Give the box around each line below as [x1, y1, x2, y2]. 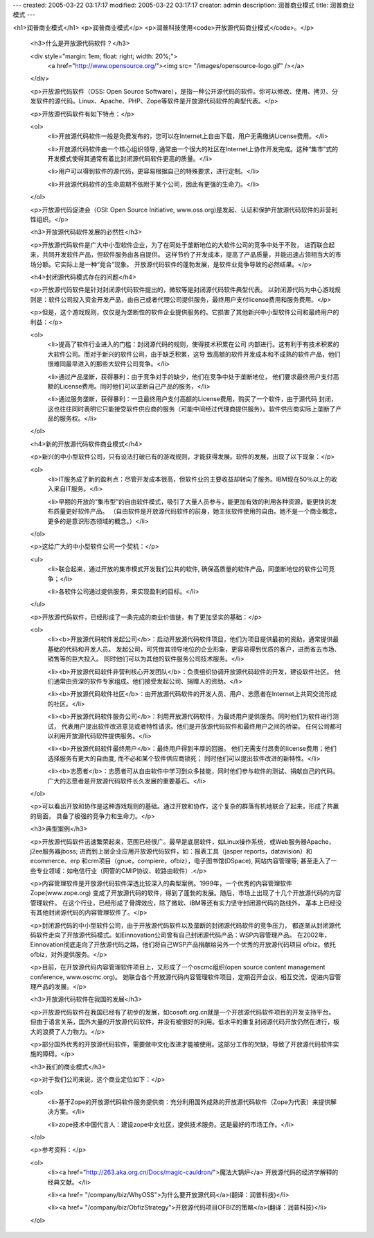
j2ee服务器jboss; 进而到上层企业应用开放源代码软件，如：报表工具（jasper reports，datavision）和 [30, 847, 313, 855]
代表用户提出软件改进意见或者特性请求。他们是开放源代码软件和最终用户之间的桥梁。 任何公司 [61, 722, 330, 730]
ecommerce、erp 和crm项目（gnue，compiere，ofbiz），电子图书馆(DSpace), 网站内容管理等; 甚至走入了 [30, 857, 332, 865]
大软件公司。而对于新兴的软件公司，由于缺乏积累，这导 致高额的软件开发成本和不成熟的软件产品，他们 [47, 350, 341, 358]
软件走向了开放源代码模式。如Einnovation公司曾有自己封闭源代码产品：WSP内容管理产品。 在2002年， [35, 931, 331, 940]
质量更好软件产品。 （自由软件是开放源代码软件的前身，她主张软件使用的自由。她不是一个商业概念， [53, 507, 341, 516]
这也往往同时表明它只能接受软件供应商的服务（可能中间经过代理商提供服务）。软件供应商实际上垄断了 [47, 405, 336, 413]
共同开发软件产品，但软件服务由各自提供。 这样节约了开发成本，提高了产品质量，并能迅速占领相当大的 [42, 251, 335, 259]
